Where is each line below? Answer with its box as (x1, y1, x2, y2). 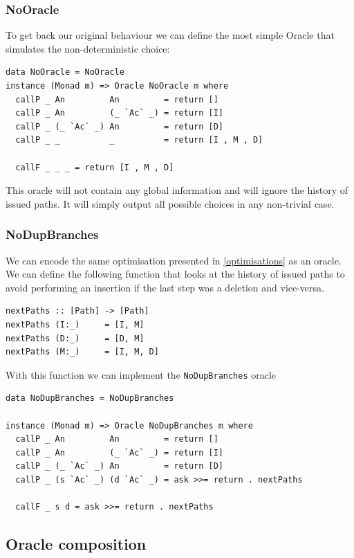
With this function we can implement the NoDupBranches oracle (6, 367, 277, 381)
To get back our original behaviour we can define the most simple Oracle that (6, 28, 335, 42)
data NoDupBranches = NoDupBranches (6, 393, 174, 404)
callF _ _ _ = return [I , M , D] (15, 162, 174, 172)
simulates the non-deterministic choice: (6, 41, 170, 55)
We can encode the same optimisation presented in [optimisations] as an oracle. (6, 253, 342, 267)
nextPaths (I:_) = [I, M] (6, 319, 145, 330)
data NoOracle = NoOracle (6, 67, 124, 78)
